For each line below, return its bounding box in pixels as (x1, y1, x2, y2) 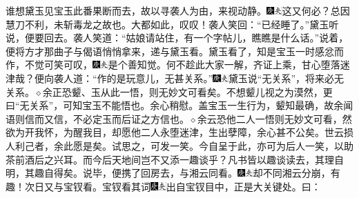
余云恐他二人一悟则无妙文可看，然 (197, 111, 352, 126)
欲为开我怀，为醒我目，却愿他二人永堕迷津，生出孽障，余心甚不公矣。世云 (6, 125, 344, 139)
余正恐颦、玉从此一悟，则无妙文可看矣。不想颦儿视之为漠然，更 (42, 84, 333, 99)
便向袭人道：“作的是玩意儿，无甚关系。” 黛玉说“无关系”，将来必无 (35, 70, 345, 85)
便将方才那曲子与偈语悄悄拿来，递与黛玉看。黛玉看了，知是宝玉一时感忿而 (6, 43, 344, 58)
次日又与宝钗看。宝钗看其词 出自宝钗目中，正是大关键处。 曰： (25, 179, 321, 193)
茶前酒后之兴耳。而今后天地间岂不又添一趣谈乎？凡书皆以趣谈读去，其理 (6, 152, 334, 166)
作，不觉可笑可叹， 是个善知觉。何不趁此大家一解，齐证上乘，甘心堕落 (6, 57, 340, 72)
